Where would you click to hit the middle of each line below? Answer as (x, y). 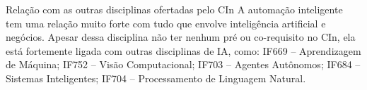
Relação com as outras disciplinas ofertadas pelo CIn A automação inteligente (174, 9)
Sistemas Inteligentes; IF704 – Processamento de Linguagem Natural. (156, 78)
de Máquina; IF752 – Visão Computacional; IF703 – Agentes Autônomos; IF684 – (183, 64)
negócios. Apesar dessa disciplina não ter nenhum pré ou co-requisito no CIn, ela (181, 37)
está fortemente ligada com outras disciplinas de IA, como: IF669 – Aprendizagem (183, 50)
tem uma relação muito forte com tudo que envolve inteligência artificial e (166, 23)
